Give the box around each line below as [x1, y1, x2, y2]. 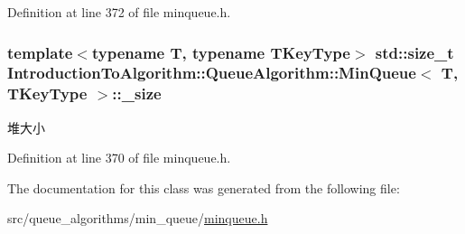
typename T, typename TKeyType [91, 41, 350, 63]
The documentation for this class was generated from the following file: [7, 178, 400, 197]
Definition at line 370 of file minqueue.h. [7, 148, 231, 167]
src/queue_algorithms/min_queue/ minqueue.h [7, 209, 268, 228]
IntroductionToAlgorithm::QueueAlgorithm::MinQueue [7, 61, 416, 84]
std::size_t [375, 41, 454, 63]
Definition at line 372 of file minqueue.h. [7, 3, 231, 21]
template [7, 41, 73, 63]
